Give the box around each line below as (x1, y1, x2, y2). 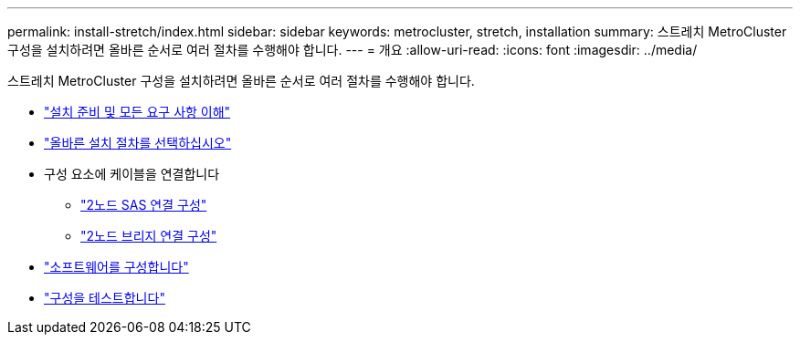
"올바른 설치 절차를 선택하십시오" (44, 135, 232, 150)
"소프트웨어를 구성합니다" (44, 259, 189, 275)
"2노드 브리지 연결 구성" (80, 228, 217, 244)
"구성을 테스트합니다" (44, 290, 165, 306)
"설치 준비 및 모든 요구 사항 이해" (44, 104, 231, 119)
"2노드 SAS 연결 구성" (80, 197, 207, 212)
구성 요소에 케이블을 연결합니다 (44, 166, 220, 181)
